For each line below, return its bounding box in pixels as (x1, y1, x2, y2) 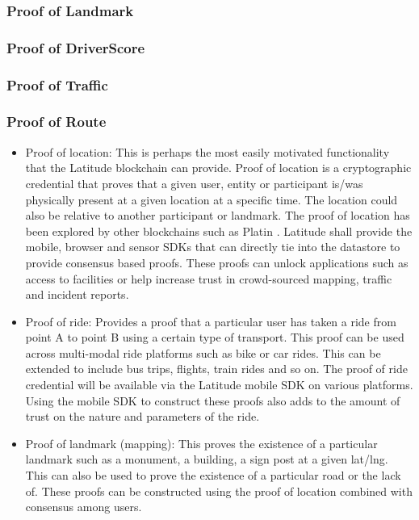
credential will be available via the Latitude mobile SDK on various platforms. (25, 376, 413, 393)
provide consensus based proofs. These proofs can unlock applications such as (25, 254, 409, 270)
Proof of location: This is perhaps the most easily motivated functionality (25, 143, 390, 160)
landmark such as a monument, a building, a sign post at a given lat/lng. (25, 451, 388, 468)
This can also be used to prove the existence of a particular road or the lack (25, 467, 401, 484)
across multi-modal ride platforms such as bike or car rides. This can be (25, 344, 381, 361)
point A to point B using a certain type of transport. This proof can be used (25, 329, 404, 346)
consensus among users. (25, 498, 142, 515)
